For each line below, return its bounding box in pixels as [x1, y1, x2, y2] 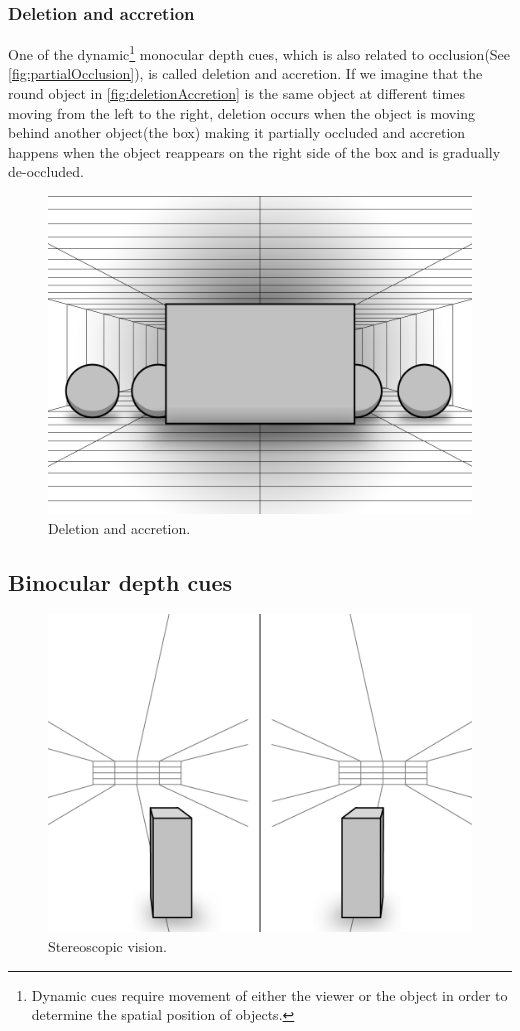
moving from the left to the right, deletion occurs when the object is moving [8, 102, 475, 123]
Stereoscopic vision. [48, 936, 167, 957]
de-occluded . [8, 161, 84, 182]
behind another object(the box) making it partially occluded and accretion [8, 122, 466, 143]
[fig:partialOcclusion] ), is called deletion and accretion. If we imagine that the [8, 63, 483, 84]
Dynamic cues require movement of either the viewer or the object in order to [31, 984, 508, 1005]
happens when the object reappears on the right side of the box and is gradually [8, 141, 501, 162]
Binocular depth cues [8, 566, 233, 597]
